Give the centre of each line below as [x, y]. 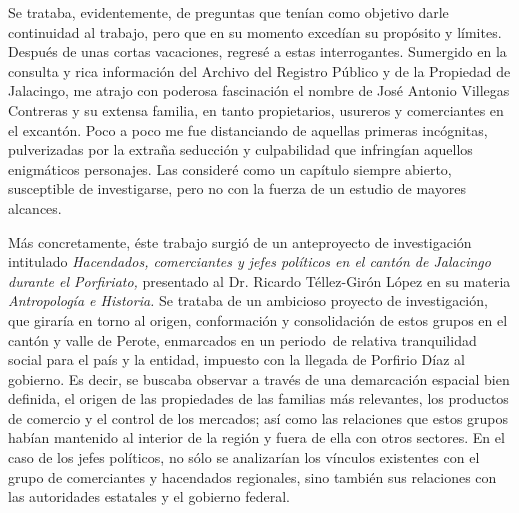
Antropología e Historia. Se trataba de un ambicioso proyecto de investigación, [248, 300]
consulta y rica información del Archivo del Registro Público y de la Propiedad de [259, 70]
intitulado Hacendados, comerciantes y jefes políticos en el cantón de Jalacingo [249, 261]
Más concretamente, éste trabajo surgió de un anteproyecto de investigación [240, 241]
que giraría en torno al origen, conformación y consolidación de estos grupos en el [258, 319]
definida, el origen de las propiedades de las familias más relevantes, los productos [258, 398]
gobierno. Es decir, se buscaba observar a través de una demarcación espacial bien [259, 378]
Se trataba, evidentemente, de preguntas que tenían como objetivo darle [228, 12]
